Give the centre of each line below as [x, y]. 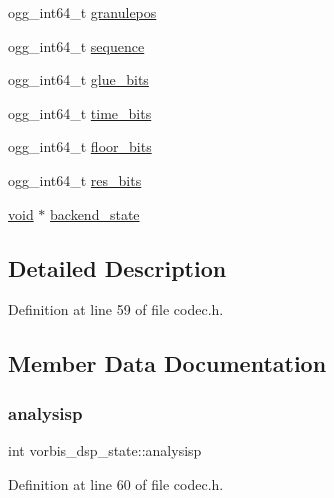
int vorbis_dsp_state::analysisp [105, 449]
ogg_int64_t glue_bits [78, 79]
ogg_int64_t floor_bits [80, 146]
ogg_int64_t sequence [76, 45]
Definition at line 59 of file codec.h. [116, 309]
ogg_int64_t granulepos [82, 12]
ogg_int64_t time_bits [80, 112]
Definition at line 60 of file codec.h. [116, 483]
